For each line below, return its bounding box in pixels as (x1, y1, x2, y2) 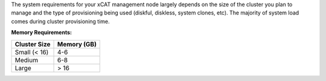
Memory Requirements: (11, 29, 72, 36)
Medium (14, 56, 39, 64)
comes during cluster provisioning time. (11, 18, 110, 25)
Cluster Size (14, 40, 51, 48)
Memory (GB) (57, 40, 97, 48)
